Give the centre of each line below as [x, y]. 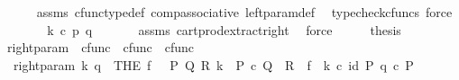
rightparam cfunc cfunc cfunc [101, 47]
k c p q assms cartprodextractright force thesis [224, 29]
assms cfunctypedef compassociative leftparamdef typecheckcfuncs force [244, 12]
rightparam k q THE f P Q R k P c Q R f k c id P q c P [213, 64]
